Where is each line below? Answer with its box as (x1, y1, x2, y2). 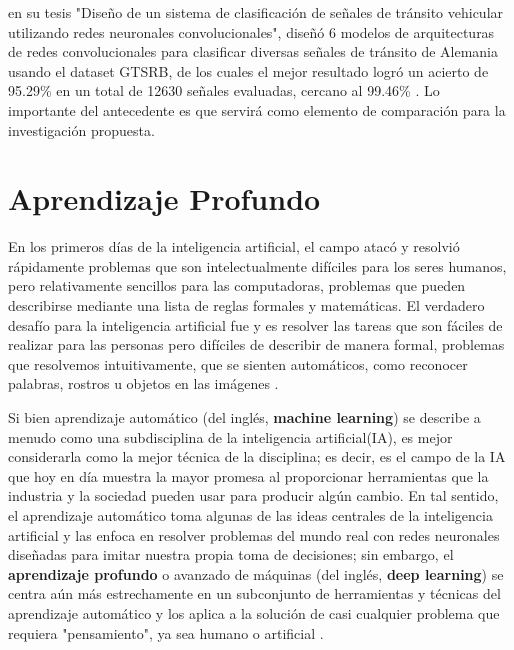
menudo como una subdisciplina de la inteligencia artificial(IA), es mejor (8, 426, 453, 447)
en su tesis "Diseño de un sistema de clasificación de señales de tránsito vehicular (8, 2, 504, 22)
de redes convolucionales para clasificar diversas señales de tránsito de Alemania (8, 41, 498, 62)
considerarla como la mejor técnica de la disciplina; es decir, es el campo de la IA (8, 446, 506, 467)
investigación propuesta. (8, 119, 155, 140)
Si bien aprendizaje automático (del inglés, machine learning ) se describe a (8, 407, 481, 428)
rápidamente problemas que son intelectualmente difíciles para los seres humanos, (8, 255, 507, 276)
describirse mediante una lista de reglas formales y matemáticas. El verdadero (8, 295, 485, 316)
